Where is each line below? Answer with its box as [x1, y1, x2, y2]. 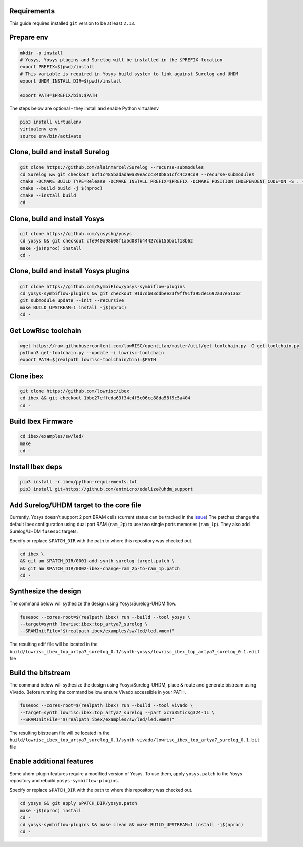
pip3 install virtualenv [20, 119, 82, 125]
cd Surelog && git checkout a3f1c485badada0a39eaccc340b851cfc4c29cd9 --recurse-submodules [20, 171, 255, 177]
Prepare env [9, 33, 49, 42]
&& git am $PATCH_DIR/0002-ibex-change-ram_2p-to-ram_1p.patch [20, 565, 180, 571]
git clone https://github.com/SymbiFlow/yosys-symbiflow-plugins [20, 284, 185, 289]
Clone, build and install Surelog [9, 148, 110, 156]
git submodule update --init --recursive [20, 298, 124, 303]
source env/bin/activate [20, 133, 82, 139]
